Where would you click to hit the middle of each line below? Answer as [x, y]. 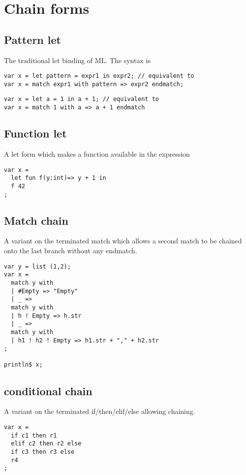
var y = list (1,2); [38, 266]
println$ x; [23, 365]
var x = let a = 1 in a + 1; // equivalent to [81, 99]
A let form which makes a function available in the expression [97, 154]
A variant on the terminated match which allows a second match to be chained [123, 241]
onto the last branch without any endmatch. [71, 251]
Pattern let [32, 39]
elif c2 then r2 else [46, 444]
